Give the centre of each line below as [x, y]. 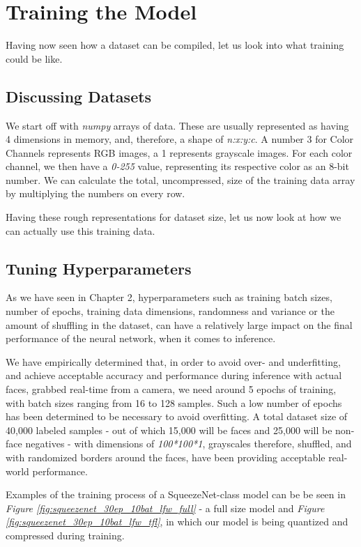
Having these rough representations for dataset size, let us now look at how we [174, 217]
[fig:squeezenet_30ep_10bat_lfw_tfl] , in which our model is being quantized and [177, 522]
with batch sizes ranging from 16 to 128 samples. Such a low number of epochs [174, 402]
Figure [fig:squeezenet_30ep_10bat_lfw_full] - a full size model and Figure [165, 508]
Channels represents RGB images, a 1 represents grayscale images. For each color [179, 152]
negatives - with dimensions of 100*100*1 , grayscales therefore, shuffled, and [189, 444]
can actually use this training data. [80, 230]
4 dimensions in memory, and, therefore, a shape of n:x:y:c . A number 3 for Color [180, 139]
